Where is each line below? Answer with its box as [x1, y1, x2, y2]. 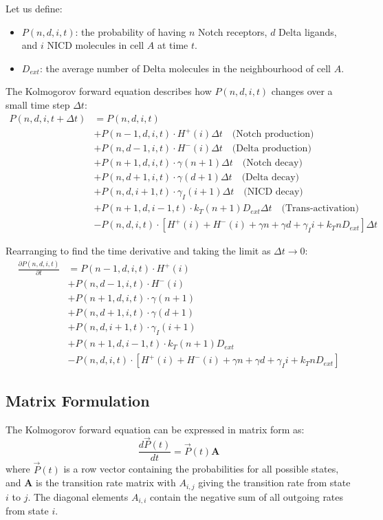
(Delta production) [232, 144, 311, 154]
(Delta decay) [241, 173, 300, 183]
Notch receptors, [197, 24, 267, 39]
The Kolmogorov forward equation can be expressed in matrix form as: [6, 422, 305, 436]
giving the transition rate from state [198, 475, 351, 490]
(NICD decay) [243, 187, 303, 197]
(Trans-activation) [281, 204, 360, 214]
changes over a [271, 84, 333, 98]
